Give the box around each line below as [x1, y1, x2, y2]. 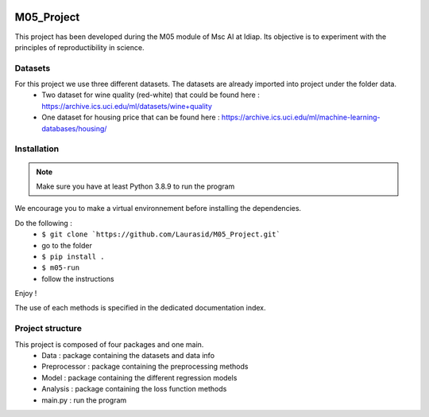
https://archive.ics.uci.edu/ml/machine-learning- [221, 112, 381, 123]
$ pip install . [41, 251, 105, 261]
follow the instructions [41, 274, 114, 283]
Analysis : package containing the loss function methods [41, 384, 227, 394]
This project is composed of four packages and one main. [14, 339, 204, 349]
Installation [14, 143, 60, 154]
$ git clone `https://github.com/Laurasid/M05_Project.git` [41, 230, 281, 239]
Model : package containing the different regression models [41, 372, 238, 382]
